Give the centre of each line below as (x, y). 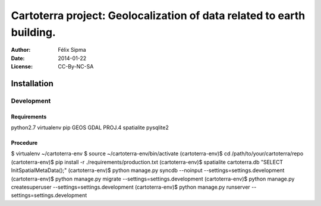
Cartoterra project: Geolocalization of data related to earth (158, 15)
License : (22, 67)
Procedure (24, 143)
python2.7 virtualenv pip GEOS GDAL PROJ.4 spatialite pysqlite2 (90, 127)
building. (33, 32)
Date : (18, 58)
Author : (21, 50)
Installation (32, 83)
